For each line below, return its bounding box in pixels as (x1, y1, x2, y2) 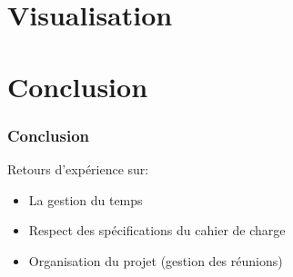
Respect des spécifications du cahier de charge (28, 221, 286, 240)
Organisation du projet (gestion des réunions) (28, 251, 283, 270)
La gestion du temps (28, 190, 143, 209)
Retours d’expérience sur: (7, 159, 149, 178)
